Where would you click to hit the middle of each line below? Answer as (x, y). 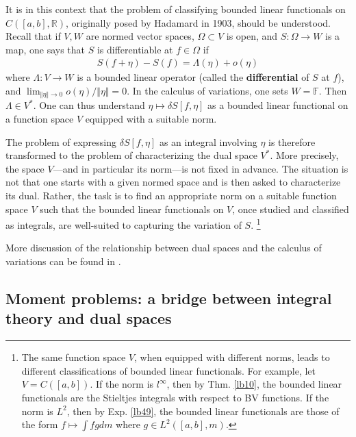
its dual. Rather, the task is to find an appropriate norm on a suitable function (171, 196)
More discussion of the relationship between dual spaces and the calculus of (164, 248)
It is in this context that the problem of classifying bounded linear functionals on (176, 9)
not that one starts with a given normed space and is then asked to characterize (173, 182)
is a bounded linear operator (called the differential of (193, 77)
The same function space (74, 357)
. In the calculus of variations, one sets (207, 90)
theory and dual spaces (89, 318)
